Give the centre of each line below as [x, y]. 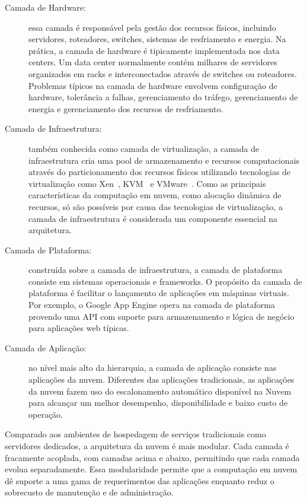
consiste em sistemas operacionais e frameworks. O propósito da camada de [165, 281]
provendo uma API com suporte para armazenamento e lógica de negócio [162, 316]
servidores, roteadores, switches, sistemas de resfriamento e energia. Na [157, 39]
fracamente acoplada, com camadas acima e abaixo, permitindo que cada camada [152, 457]
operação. [46, 414]
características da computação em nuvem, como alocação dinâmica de [155, 195]
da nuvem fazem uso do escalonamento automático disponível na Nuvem [160, 391]
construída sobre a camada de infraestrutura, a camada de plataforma [156, 270]
